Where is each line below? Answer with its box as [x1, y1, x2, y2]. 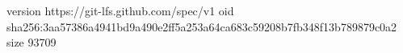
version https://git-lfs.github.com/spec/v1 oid [6, 2, 234, 18]
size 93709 [6, 34, 57, 51]
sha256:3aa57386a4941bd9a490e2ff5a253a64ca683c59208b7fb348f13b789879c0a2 [6, 18, 397, 35]
